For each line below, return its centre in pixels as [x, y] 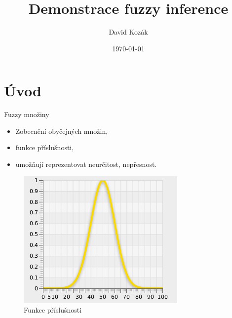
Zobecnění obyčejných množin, [62, 131]
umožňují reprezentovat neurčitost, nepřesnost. [86, 164]
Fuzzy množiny [27, 114]
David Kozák [128, 32]
